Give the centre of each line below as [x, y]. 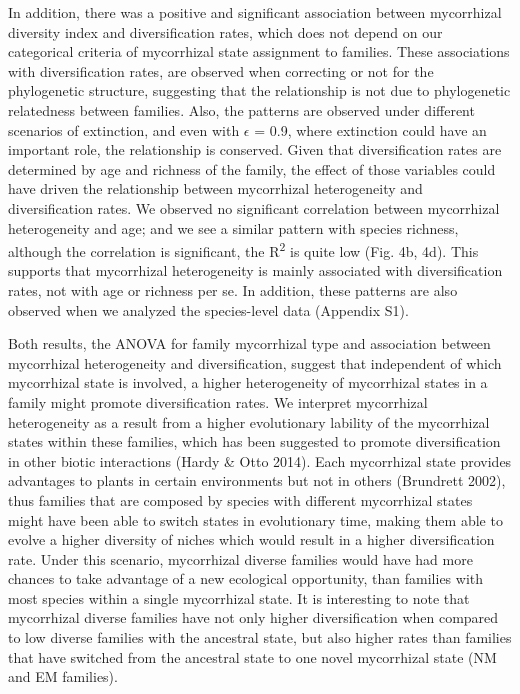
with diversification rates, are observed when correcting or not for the [221, 70]
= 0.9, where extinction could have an [370, 129]
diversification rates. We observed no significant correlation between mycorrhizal [254, 207]
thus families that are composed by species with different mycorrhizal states [240, 499]
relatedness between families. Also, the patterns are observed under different [241, 109]
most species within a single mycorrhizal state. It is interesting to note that [239, 597]
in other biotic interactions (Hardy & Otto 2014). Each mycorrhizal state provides [260, 460]
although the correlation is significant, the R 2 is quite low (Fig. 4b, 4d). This [243, 249]
